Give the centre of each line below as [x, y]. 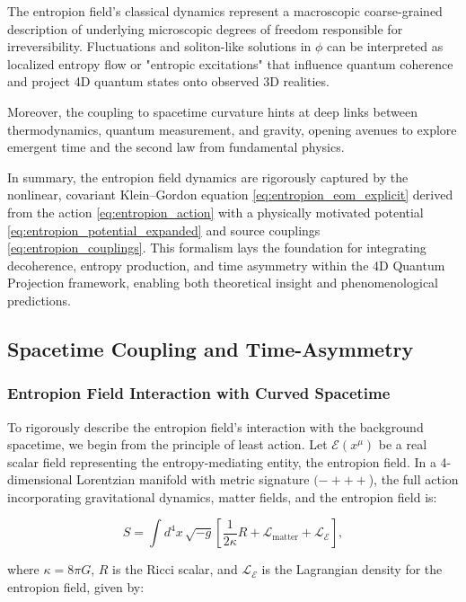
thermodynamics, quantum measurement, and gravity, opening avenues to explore [232, 129]
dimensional [40, 479]
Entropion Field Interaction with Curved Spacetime [199, 393]
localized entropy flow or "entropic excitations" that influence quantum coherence [230, 63]
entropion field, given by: [76, 587]
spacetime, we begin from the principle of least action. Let [167, 444]
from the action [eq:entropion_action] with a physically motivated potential [215, 212]
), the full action [413, 479]
